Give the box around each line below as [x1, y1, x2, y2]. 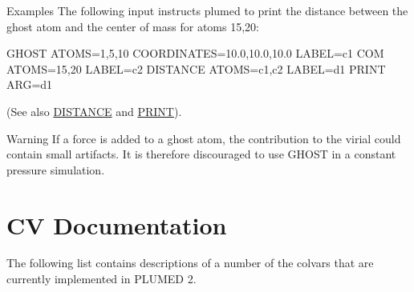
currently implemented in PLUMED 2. [6, 270, 197, 287]
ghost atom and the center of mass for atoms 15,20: [6, 18, 259, 34]
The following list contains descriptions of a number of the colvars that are [6, 254, 374, 271]
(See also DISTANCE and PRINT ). [6, 102, 182, 119]
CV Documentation [6, 208, 227, 241]
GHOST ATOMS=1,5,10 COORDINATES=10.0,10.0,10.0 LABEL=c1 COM [6, 45, 384, 62]
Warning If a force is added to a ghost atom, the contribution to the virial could [6, 130, 401, 146]
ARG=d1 [6, 76, 53, 93]
